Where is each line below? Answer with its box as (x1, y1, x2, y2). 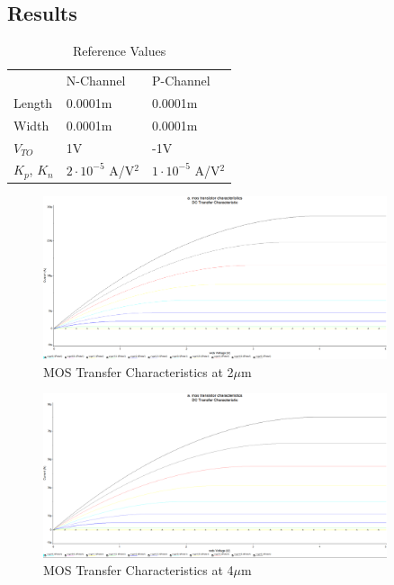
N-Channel (66, 71, 126, 90)
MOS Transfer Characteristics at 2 (43, 362, 234, 381)
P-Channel (151, 71, 210, 90)
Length (13, 93, 52, 112)
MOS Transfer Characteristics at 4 (43, 561, 234, 580)
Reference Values (72, 41, 166, 60)
